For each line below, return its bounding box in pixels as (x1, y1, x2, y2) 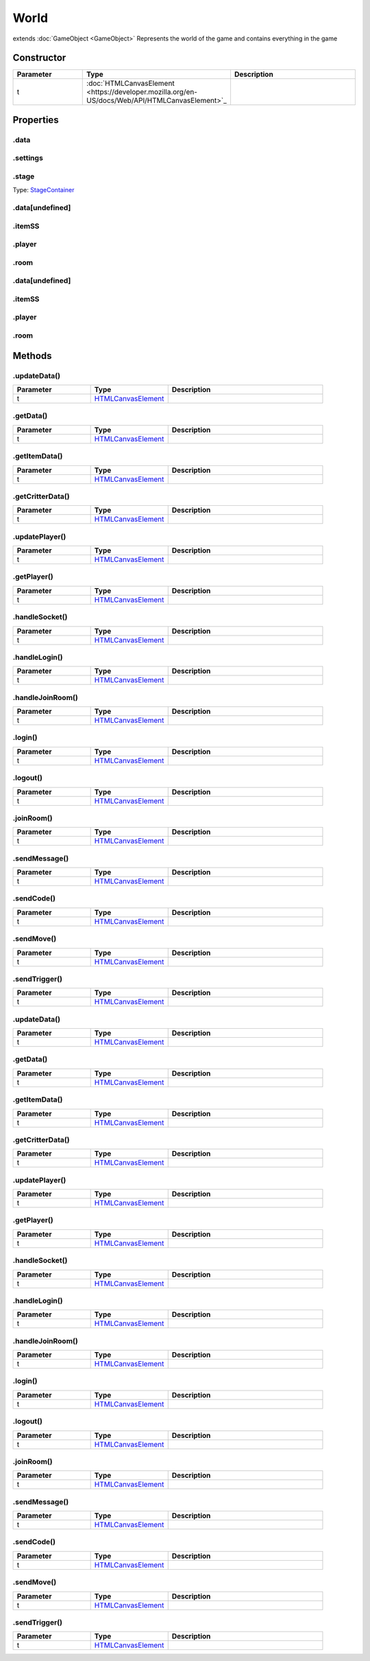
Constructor (12, 52, 66, 64)
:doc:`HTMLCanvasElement (86, 79, 175, 89)
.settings (12, 153, 44, 163)
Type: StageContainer (12, 186, 75, 194)
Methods (12, 350, 52, 362)
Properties (12, 114, 59, 126)
